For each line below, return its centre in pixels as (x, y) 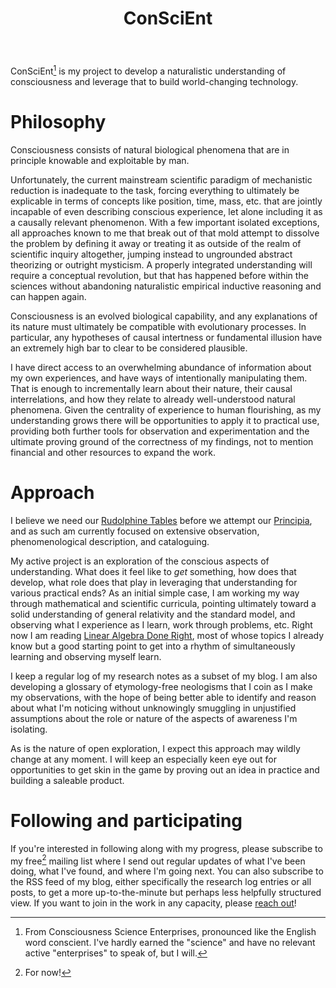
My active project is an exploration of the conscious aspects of (140, 561)
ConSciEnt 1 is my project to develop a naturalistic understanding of (148, 70)
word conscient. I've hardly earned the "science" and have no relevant (170, 943)
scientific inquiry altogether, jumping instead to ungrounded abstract (151, 254)
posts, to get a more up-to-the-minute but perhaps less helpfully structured (166, 893)
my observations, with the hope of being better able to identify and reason (163, 697)
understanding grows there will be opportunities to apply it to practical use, (165, 420)
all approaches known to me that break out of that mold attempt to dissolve (165, 233)
